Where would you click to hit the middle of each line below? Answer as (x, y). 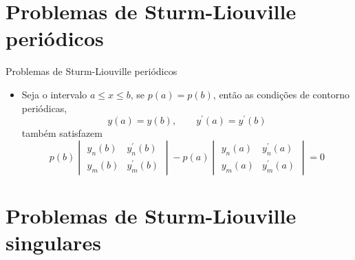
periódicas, (44, 108)
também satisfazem (62, 133)
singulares (53, 242)
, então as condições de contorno (281, 94)
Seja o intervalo (54, 94)
